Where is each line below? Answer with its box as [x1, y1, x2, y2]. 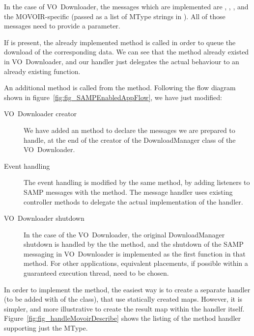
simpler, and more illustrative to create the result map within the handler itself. [4, 303, 245, 313]
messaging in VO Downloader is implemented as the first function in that [24, 248, 246, 258]
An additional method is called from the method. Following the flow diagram [4, 82, 236, 93]
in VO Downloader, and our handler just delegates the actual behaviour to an [4, 56, 239, 66]
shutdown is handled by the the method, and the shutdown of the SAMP [24, 239, 244, 249]
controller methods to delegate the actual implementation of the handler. [24, 196, 243, 207]
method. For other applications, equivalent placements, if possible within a [24, 258, 248, 268]
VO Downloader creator [4, 108, 77, 119]
